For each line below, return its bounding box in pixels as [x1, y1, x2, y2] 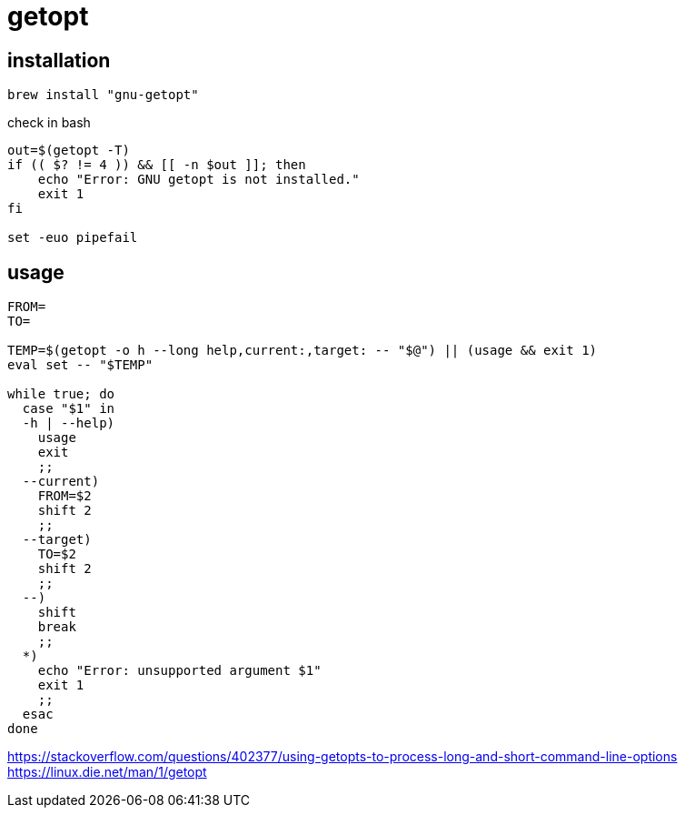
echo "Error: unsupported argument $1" [37, 663, 322, 679]
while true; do [7, 387, 115, 402]
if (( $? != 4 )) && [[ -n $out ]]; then [7, 157, 306, 173]
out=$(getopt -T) [7, 143, 130, 158]
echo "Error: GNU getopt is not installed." [37, 172, 360, 187]
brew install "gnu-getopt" [7, 87, 199, 103]
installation [7, 48, 111, 72]
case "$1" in [22, 401, 115, 417]
